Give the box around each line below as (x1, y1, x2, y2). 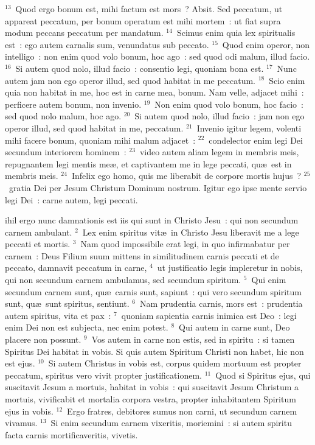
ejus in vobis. (5, 404, 54, 417)
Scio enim (269, 74, 305, 86)
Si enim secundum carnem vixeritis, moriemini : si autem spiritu (50, 416, 292, 429)
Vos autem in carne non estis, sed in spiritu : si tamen (91, 333, 295, 346)
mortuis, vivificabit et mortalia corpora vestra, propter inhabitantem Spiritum (5, 393, 296, 405)
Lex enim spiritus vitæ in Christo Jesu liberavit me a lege (82, 225, 299, 238)
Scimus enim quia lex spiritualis (176, 26, 296, 39)
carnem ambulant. (5, 225, 72, 238)
